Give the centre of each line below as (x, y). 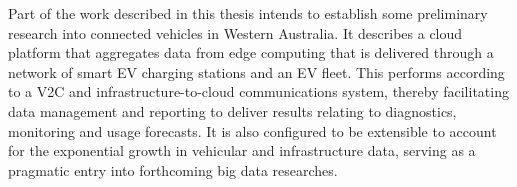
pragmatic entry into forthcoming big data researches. (173, 169)
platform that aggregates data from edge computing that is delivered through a (251, 52)
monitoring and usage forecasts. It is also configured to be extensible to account (252, 130)
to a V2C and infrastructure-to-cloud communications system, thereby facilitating (258, 91)
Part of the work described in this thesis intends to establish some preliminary (248, 13)
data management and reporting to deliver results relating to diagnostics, (232, 110)
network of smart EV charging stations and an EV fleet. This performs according (256, 71)
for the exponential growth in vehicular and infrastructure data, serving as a (242, 150)
